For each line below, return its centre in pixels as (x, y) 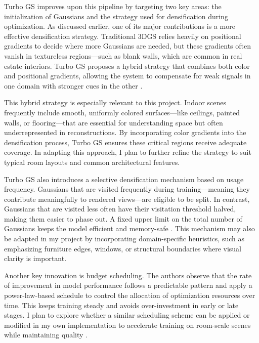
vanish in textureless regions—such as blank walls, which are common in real (123, 55)
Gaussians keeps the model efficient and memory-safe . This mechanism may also (129, 228)
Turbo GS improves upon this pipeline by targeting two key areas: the (113, 6)
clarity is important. (35, 258)
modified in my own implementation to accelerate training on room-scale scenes (127, 325)
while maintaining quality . (46, 335)
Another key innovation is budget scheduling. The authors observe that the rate (128, 275)
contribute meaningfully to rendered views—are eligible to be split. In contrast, (127, 199)
